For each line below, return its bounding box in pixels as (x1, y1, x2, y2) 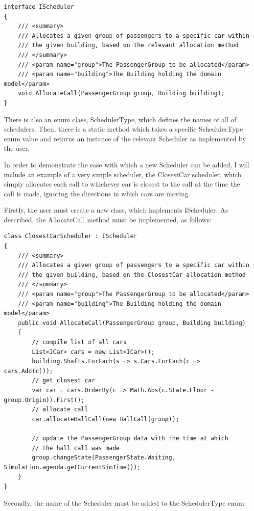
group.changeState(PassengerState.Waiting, (32, 454, 176, 461)
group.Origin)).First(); (4, 396, 85, 403)
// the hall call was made (32, 444, 120, 452)
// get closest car (32, 377, 95, 384)
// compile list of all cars (32, 339, 127, 346)
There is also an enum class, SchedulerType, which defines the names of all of (4, 114, 236, 124)
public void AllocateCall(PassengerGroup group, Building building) (18, 319, 246, 326)
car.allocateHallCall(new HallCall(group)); (32, 415, 179, 423)
